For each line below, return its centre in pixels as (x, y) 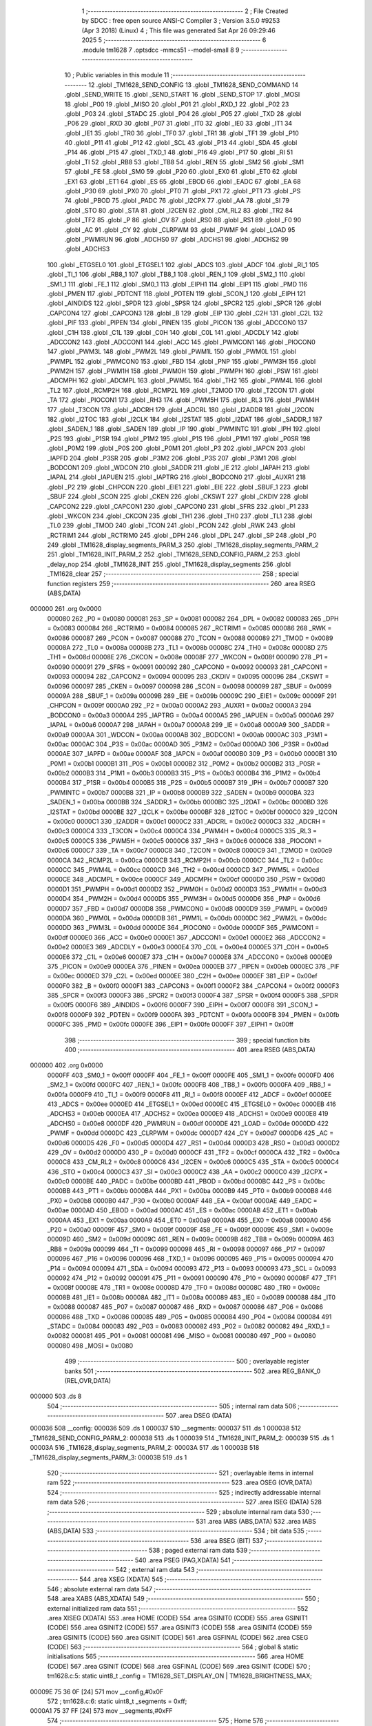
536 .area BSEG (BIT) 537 (227, 1540)
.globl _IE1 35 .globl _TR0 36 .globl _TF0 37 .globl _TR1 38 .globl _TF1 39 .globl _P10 (182, 133)
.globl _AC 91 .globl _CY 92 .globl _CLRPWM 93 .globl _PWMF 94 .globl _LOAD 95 (180, 230)
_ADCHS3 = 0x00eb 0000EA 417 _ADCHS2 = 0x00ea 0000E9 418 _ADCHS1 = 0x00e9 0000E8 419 (188, 1114)
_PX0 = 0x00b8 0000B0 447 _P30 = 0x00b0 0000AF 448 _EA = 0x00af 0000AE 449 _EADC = (182, 1201)
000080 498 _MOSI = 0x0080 (90, 1346)
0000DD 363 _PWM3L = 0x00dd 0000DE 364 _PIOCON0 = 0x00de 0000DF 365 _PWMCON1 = (183, 928)
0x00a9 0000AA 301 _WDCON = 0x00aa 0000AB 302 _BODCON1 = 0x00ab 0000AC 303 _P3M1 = (188, 735)
